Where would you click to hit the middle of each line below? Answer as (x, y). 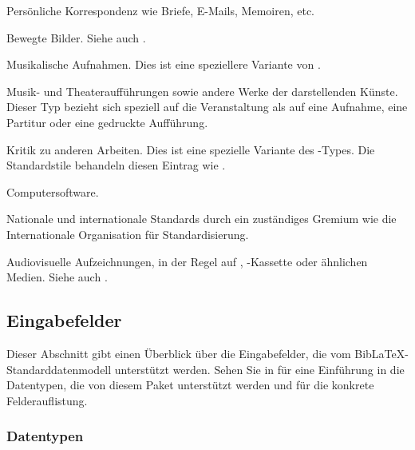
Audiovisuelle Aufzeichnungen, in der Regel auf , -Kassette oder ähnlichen (187, 261)
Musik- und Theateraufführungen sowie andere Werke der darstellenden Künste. (202, 91)
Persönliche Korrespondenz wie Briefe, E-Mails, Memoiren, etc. (160, 10)
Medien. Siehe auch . (57, 277)
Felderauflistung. (47, 400)
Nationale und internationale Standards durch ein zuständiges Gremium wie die (202, 219)
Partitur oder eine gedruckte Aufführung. (107, 122)
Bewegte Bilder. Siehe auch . (76, 37)
